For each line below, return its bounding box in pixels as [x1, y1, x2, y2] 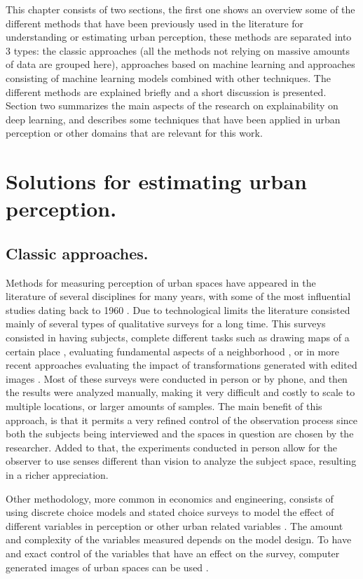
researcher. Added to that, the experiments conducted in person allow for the [6, 440, 337, 454]
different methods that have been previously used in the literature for [6, 15, 304, 30]
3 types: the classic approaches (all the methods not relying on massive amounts [6, 43, 350, 57]
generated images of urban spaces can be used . [6, 559, 209, 574]
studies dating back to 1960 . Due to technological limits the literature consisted [6, 302, 350, 317]
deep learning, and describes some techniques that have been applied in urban [6, 111, 341, 126]
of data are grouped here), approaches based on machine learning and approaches [6, 57, 355, 71]
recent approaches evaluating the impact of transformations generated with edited [6, 357, 357, 372]
